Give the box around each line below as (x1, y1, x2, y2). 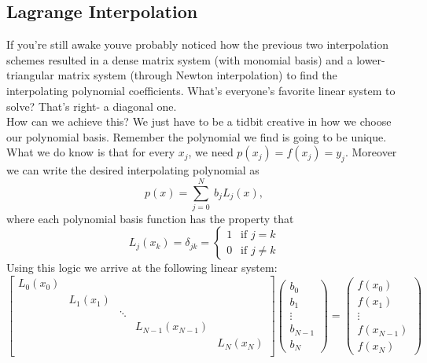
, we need (188, 144, 234, 160)
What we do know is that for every (6, 144, 175, 160)
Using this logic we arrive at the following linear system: (6, 259, 278, 276)
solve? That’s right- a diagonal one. (6, 97, 177, 114)
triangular (6, 67, 54, 83)
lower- (356, 51, 385, 68)
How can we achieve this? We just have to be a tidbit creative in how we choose (6, 113, 392, 130)
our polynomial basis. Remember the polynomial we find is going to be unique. (6, 128, 387, 145)
